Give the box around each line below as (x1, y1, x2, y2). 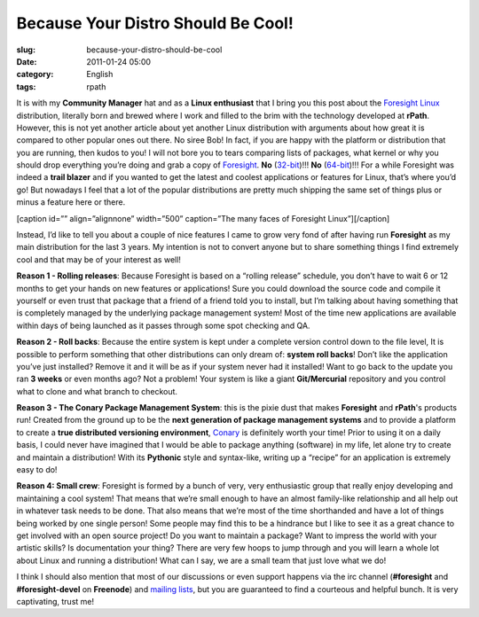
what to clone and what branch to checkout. (16, 386, 177, 396)
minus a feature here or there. (16, 197, 126, 207)
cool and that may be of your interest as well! (16, 254, 182, 265)
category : (16, 69, 54, 80)
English (86, 69, 114, 80)
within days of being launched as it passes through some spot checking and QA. (16, 320, 310, 331)
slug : (16, 44, 35, 55)
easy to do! (16, 465, 58, 475)
